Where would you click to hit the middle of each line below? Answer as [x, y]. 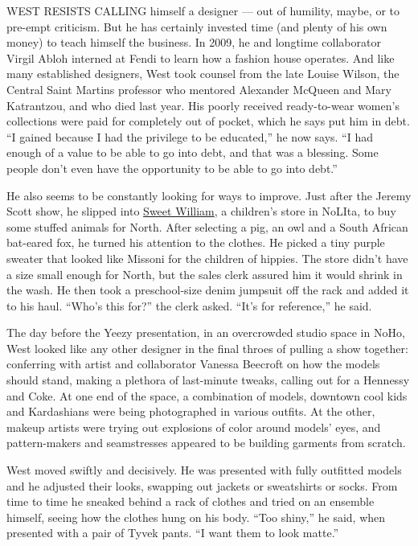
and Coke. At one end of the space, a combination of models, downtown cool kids [207, 395]
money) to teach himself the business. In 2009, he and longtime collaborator [194, 42]
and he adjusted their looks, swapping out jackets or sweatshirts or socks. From [202, 485]
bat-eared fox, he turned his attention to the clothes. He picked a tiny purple [196, 242]
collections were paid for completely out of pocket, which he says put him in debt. [208, 121]
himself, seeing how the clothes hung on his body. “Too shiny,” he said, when [196, 517]
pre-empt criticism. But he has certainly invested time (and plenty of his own [197, 26]
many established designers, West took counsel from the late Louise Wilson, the [203, 74]
